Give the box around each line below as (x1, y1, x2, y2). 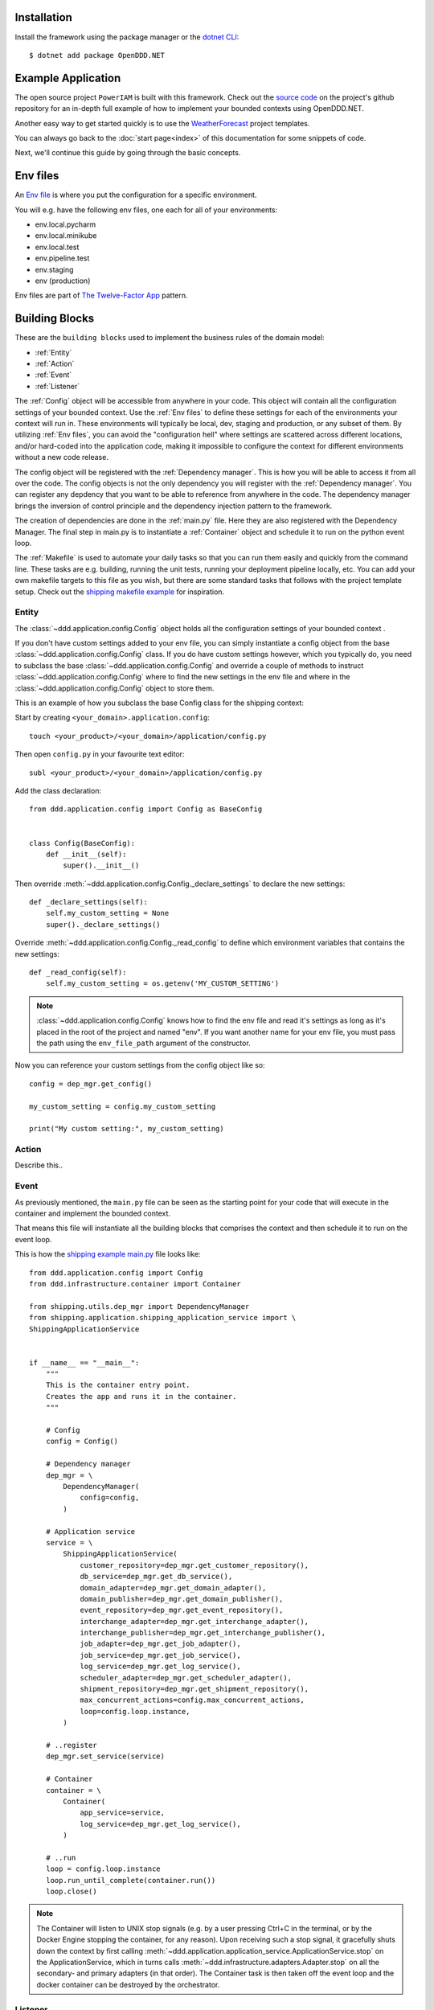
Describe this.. (14, 1160, 63, 1170)
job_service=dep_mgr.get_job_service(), (80, 1651, 241, 1659)
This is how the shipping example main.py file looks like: (14, 1249, 201, 1259)
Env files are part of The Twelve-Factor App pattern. (14, 290, 188, 301)
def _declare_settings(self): (29, 897, 149, 907)
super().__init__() (63, 861, 140, 870)
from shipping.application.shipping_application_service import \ (29, 1313, 297, 1323)
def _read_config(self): (29, 968, 127, 977)
